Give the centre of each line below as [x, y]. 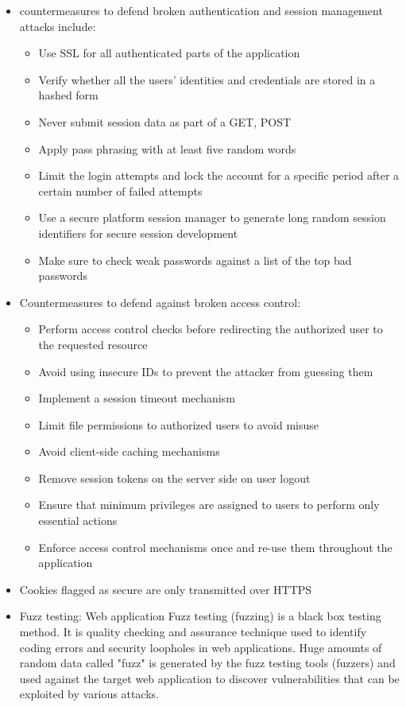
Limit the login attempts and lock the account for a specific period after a [219, 175]
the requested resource [93, 344]
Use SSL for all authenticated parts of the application [169, 53]
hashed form [68, 95]
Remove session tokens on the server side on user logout [174, 478]
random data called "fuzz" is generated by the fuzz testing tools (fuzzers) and [207, 663]
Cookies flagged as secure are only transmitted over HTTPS [166, 589]
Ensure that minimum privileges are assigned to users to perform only [209, 505]
